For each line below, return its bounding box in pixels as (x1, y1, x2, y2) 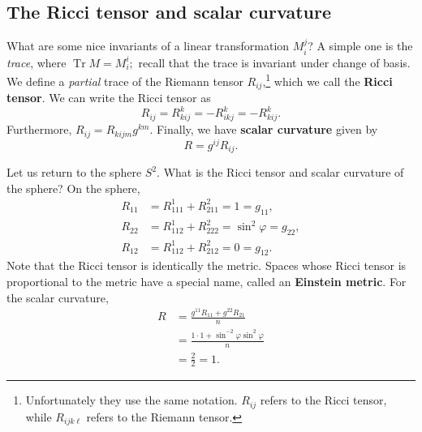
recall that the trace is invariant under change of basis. (138, 53, 411, 71)
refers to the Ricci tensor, (260, 391, 387, 408)
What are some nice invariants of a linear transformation (6, 37, 290, 54)
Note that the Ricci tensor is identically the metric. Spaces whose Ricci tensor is (6, 257, 407, 274)
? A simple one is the (308, 37, 413, 54)
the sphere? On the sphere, (6, 179, 140, 196)
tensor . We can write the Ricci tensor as (6, 89, 211, 106)
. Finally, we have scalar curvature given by (149, 121, 378, 138)
